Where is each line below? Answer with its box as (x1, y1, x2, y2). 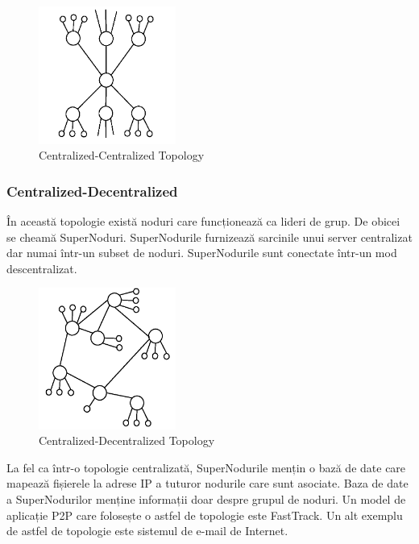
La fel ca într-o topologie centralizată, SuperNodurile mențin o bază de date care (6, 459, 406, 475)
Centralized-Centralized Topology (39, 147, 205, 164)
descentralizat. (6, 260, 77, 276)
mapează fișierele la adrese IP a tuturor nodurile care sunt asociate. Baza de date (6, 475, 409, 492)
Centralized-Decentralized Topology (39, 432, 215, 449)
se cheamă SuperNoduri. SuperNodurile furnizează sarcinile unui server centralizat (6, 228, 413, 245)
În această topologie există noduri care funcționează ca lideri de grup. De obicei (6, 212, 400, 229)
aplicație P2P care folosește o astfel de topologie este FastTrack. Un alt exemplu (6, 506, 403, 523)
